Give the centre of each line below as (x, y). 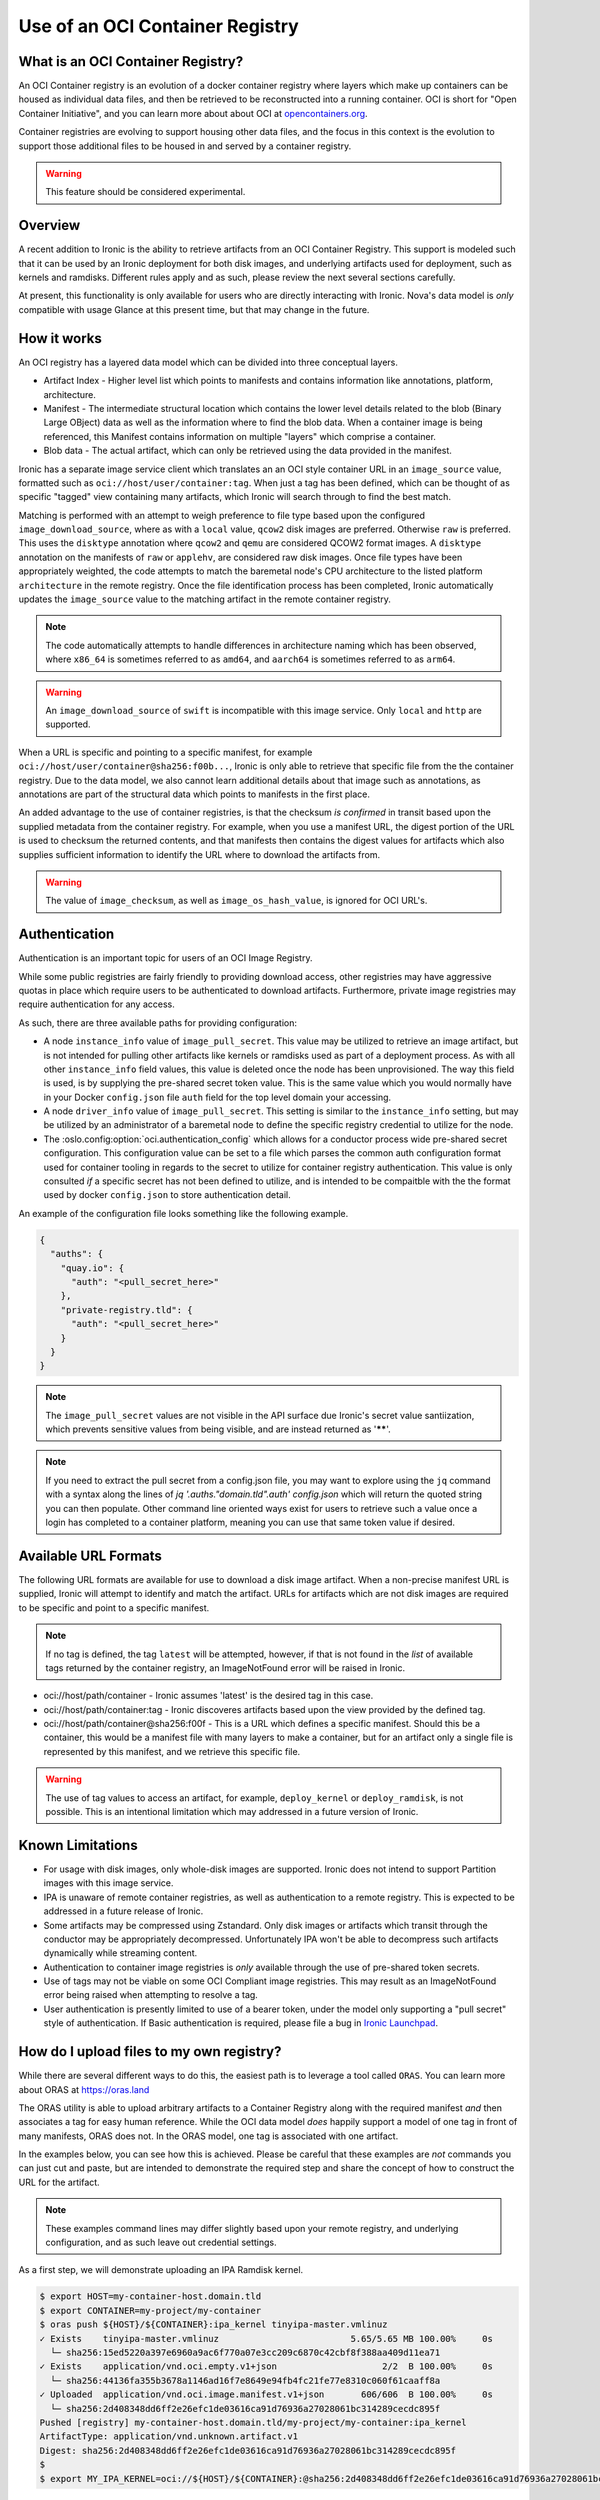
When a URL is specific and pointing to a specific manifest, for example (165, 752)
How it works (60, 338)
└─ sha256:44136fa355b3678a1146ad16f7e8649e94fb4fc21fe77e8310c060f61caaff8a (245, 2380)
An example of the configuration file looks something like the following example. (183, 1213)
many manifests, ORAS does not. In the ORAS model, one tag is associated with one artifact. (208, 2136)
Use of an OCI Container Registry (158, 26)
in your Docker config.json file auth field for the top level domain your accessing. (217, 1097)
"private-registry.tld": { (127, 1309)
